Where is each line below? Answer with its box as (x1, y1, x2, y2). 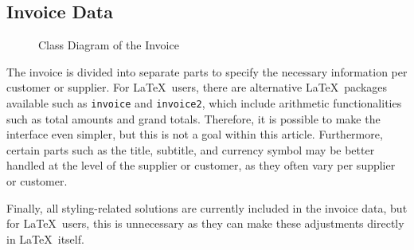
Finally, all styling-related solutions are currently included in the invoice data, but (6, 199, 408, 216)
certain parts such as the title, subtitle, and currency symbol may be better (6, 141, 375, 158)
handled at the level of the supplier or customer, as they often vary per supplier (6, 157, 396, 174)
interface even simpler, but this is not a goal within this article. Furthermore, (6, 126, 383, 143)
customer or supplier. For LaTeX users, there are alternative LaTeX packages (6, 79, 388, 96)
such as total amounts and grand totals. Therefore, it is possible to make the (6, 110, 381, 127)
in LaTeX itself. (6, 230, 84, 247)
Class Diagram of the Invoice (38, 37, 179, 53)
